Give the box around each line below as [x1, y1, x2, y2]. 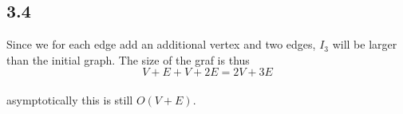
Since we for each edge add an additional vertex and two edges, [6, 36, 316, 53]
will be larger [332, 36, 397, 53]
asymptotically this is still [6, 91, 133, 108]
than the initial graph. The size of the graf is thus [6, 51, 250, 68]
